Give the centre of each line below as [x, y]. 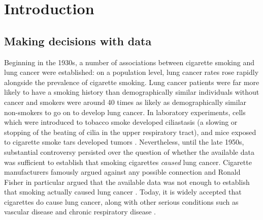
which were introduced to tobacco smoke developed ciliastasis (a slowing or [121, 122]
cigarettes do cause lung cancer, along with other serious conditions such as [121, 201]
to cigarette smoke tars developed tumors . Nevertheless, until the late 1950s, [124, 142]
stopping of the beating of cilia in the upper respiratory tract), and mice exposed [130, 132]
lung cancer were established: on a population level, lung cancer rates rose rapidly [131, 72]
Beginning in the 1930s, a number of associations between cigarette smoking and [129, 62]
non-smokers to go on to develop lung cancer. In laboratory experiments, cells [125, 112]
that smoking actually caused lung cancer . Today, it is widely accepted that [123, 192]
